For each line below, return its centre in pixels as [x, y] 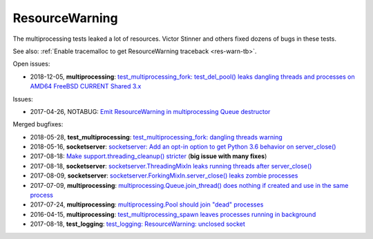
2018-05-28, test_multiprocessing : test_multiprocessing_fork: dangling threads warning [156, 137]
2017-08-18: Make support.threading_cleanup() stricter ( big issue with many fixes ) [149, 156]
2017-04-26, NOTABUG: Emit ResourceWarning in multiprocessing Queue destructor [150, 111]
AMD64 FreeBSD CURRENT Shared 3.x [86, 86]
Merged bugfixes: [38, 124]
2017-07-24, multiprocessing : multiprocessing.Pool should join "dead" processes [147, 204]
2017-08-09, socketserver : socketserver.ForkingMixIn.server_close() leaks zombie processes [164, 175]
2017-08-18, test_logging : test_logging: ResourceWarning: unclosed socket [137, 224]
